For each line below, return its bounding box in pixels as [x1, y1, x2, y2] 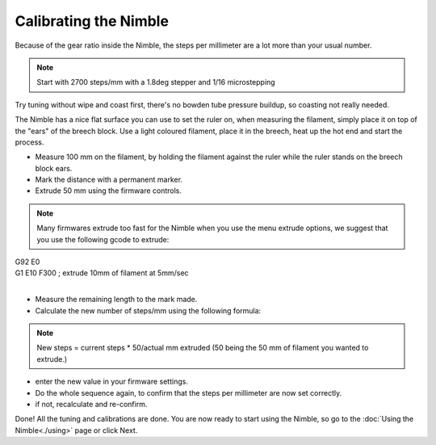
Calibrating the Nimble [15, 12, 170, 30]
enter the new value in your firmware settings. [35, 376, 189, 387]
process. [15, 137, 44, 147]
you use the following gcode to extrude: [36, 234, 170, 244]
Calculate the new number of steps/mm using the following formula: [35, 305, 262, 315]
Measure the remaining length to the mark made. [35, 295, 198, 304]
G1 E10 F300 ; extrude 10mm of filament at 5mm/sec [15, 268, 189, 278]
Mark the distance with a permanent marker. [35, 174, 183, 185]
